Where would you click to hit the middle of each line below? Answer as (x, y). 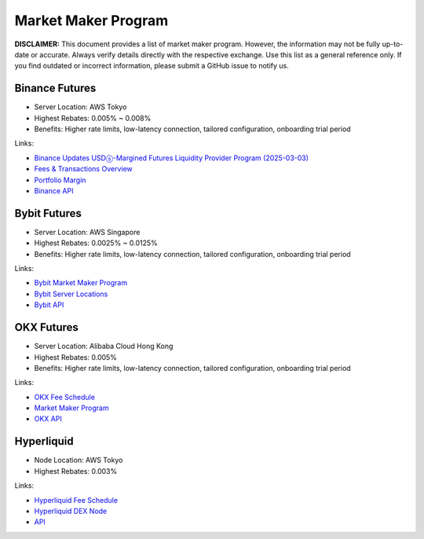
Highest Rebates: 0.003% (76, 471)
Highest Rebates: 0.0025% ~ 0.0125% (96, 243)
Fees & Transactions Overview (83, 169)
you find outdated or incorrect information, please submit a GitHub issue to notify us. (152, 66)
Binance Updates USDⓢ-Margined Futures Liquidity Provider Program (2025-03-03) (172, 158)
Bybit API (49, 305)
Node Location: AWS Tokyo (79, 460)
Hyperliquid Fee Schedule (76, 500)
